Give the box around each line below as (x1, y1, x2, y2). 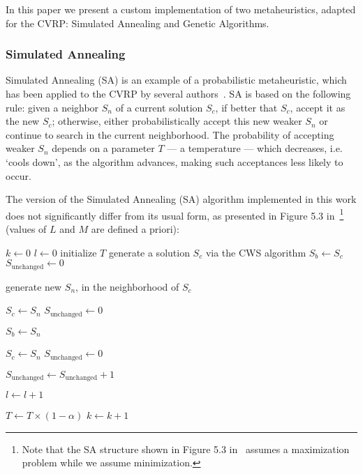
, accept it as (290, 100, 346, 114)
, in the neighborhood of (75, 279, 179, 293)
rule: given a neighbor (6, 100, 99, 114)
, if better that (215, 100, 278, 114)
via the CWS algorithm (205, 245, 306, 259)
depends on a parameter (52, 141, 155, 155)
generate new (6, 279, 62, 293)
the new (6, 114, 40, 128)
